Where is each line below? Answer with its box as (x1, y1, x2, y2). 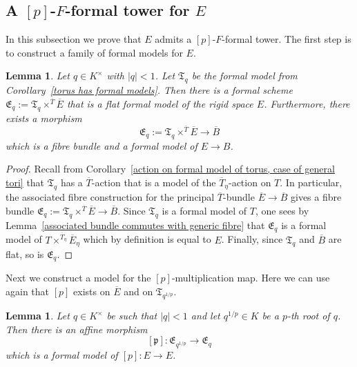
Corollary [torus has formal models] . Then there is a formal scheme (6, 83, 293, 97)
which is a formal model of (6, 347, 118, 361)
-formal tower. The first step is (222, 32, 351, 46)
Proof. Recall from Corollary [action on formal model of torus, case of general (6, 161, 335, 176)
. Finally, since (221, 232, 283, 246)
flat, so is (6, 247, 44, 261)
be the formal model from (191, 68, 298, 83)
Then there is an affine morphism (6, 321, 148, 336)
